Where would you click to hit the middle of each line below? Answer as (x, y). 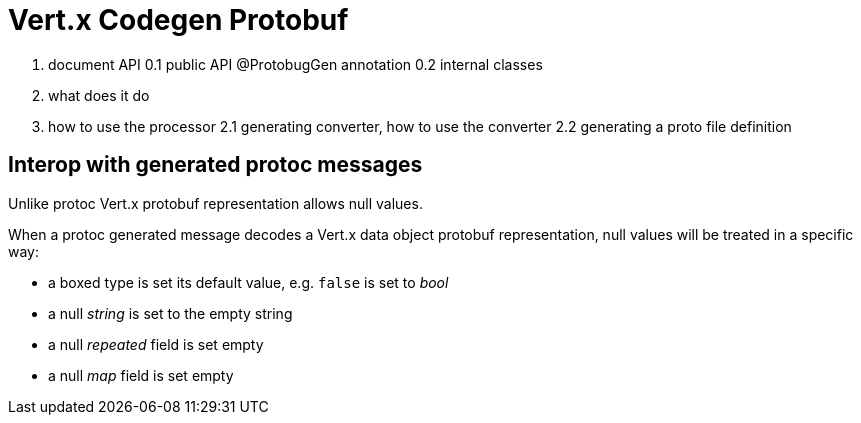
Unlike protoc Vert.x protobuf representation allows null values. (215, 203)
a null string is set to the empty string (170, 313)
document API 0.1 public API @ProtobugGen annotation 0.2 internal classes (295, 64)
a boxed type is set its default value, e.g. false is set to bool (248, 282)
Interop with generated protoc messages (215, 165)
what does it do (99, 95)
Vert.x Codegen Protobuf (178, 20)
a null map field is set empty (141, 375)
